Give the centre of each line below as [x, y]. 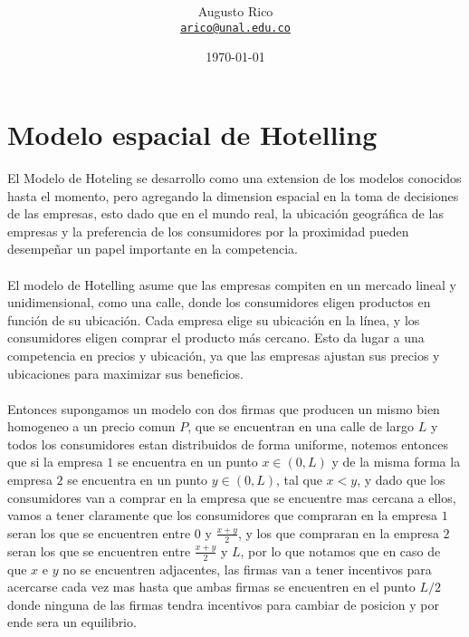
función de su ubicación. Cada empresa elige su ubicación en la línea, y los [214, 319]
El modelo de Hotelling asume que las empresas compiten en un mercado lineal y [232, 284]
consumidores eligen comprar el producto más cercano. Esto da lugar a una [216, 338]
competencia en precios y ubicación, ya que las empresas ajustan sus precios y [224, 355]
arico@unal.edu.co [235, 28]
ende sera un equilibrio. [72, 622]
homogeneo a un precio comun [91, 426]
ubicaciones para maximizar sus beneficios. [125, 373]
